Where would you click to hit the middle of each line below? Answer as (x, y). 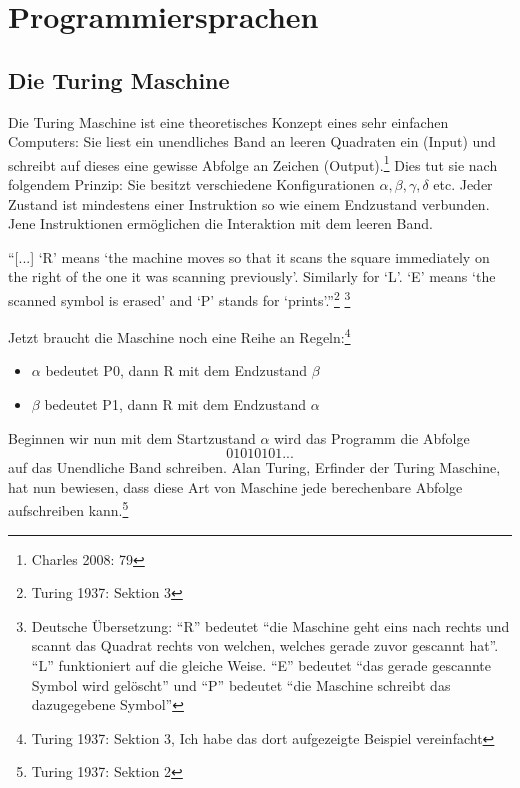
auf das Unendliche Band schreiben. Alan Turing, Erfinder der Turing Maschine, (254, 467)
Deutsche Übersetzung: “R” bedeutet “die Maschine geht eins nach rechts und (270, 625)
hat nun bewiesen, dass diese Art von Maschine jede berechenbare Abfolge (235, 486)
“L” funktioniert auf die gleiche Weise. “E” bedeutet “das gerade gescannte (261, 665)
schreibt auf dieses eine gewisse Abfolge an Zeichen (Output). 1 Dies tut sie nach (253, 163)
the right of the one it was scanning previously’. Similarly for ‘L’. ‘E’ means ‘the (252, 276)
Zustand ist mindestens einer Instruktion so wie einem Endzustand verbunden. (249, 203)
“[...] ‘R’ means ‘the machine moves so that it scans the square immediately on (249, 256)
